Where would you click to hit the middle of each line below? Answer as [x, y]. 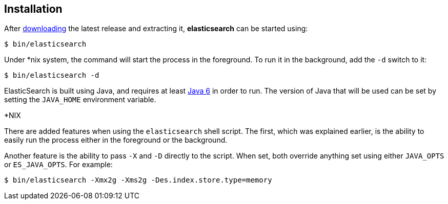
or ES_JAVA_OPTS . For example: [58, 165]
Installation [33, 9]
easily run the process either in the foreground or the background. [116, 140]
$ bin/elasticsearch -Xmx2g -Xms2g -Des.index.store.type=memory [138, 180]
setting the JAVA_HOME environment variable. [80, 100]
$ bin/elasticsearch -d [52, 75]
